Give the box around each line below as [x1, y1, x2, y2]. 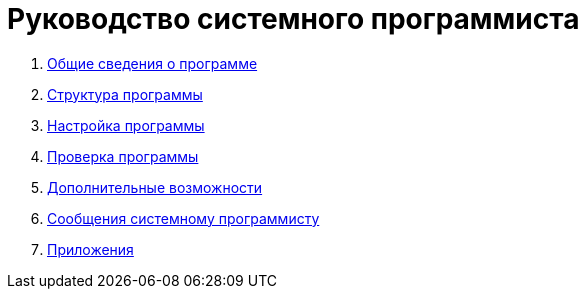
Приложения [47, 240, 134, 258]
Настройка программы [47, 116, 205, 134]
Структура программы [47, 85, 203, 103]
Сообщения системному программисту [47, 209, 320, 227]
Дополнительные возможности [47, 178, 263, 196]
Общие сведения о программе [47, 54, 258, 72]
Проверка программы [47, 147, 199, 165]
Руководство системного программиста [7, 2, 580, 36]
